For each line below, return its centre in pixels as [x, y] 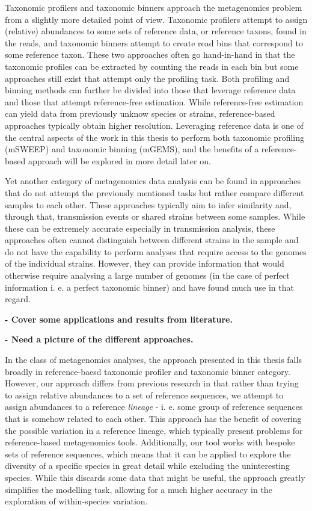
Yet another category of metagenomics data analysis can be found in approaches [153, 181]
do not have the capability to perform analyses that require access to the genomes [156, 251]
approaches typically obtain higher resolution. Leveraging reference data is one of [154, 125]
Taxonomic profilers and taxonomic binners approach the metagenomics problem [154, 7]
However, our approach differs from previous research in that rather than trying [152, 383]
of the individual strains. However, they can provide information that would [145, 263]
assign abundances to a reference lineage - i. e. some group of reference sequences [154, 407]
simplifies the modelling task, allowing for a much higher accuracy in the [139, 489]
